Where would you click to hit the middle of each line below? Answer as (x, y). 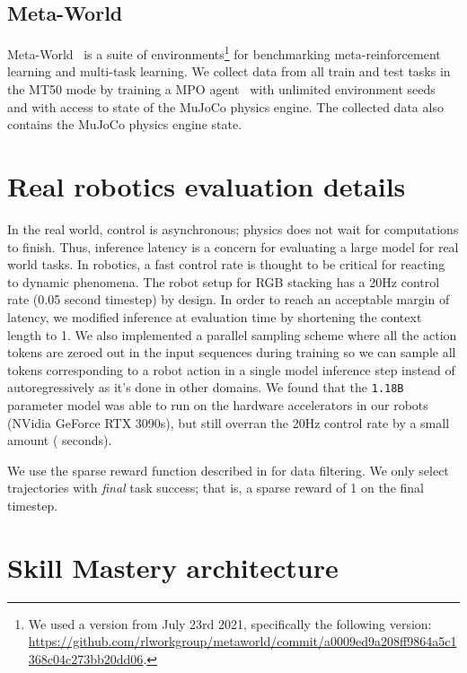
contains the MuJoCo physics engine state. (125, 124)
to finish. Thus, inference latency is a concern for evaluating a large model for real (233, 246)
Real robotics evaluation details (207, 186)
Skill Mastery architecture (173, 567)
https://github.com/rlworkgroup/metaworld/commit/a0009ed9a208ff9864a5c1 (242, 641)
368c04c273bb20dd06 (86, 658)
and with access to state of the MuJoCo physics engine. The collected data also (225, 106)
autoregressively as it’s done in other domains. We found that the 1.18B (206, 387)
